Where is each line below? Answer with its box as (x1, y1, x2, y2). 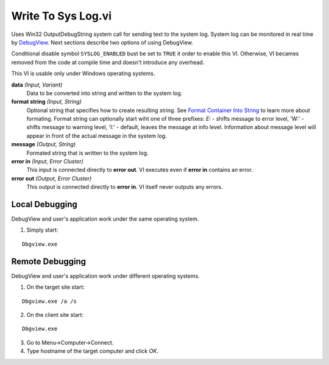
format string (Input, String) (11, 98, 82, 105)
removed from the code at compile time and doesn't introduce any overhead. (11, 58, 205, 66)
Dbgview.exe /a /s (22, 297, 77, 305)
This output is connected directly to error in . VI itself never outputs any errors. (26, 183, 223, 191)
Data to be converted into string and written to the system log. (26, 89, 183, 97)
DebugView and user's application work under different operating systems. (11, 272, 200, 280)
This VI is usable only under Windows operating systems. (11, 70, 155, 77)
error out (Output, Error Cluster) (11, 174, 92, 182)
